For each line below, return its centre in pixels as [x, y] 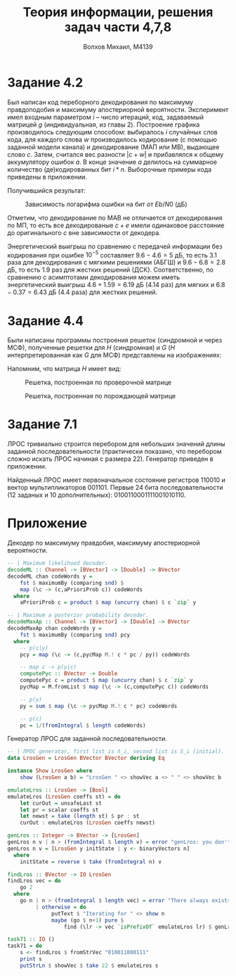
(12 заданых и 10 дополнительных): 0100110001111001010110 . [97, 495]
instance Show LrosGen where [50, 771]
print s [31, 959]
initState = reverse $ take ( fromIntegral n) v [91, 862]
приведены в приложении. [47, 177]
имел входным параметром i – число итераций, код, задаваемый [105, 117]
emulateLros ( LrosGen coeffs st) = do [64, 797]
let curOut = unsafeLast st [61, 803]
